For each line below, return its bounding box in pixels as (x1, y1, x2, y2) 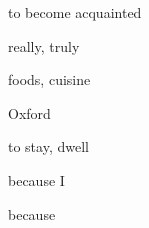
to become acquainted (8, 2, 142, 22)
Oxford (8, 102, 51, 123)
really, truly (8, 35, 80, 56)
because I (8, 169, 65, 190)
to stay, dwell (8, 136, 89, 157)
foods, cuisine (8, 69, 91, 90)
